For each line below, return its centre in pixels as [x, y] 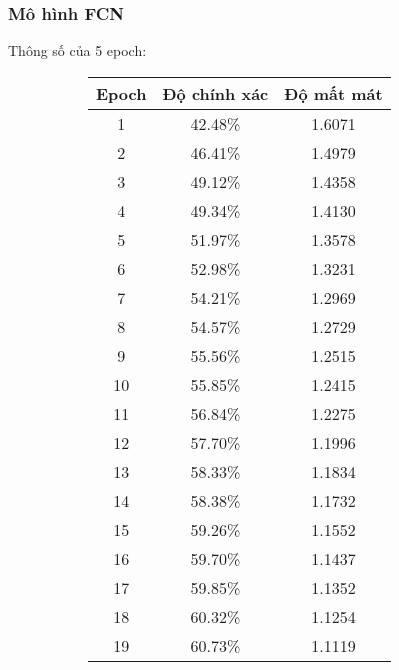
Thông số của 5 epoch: [77, 50]
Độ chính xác [215, 93]
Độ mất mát [333, 93]
